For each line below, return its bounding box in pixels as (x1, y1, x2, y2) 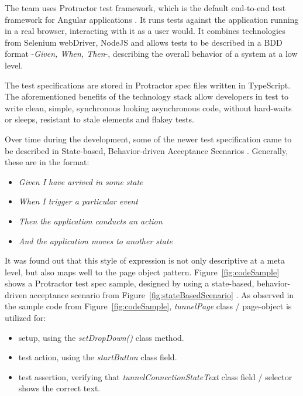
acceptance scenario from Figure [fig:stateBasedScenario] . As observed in (29, 288, 294, 301)
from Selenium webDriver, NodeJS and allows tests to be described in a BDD (5, 36, 283, 48)
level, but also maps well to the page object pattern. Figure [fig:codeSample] (5, 265, 280, 278)
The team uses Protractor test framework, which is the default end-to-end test (5, 2, 286, 13)
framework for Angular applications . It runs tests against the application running (5, 13, 299, 25)
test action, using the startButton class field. (18, 351, 177, 363)
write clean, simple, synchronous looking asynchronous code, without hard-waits (5, 101, 292, 114)
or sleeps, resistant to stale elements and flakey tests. (5, 113, 194, 125)
